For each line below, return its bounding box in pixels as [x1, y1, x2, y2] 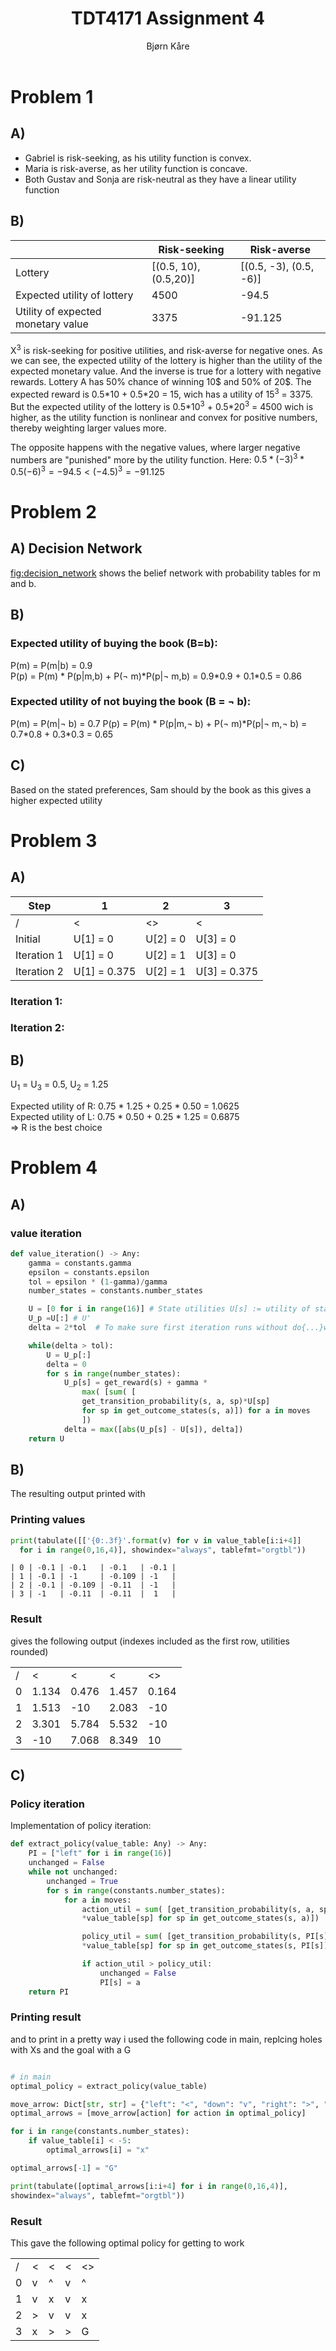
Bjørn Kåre [146, 40, 190, 52]
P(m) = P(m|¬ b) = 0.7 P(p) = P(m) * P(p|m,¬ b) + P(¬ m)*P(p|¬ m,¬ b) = [10, 717, 308, 729]
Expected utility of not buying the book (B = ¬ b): [10, 695, 252, 709]
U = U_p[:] [46, 1350, 92, 1360]
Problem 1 [10, 85, 94, 108]
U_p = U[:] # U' [28, 1313, 92, 1324]
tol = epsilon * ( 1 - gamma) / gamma [28, 1277, 168, 1287]
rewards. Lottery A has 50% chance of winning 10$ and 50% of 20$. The [10, 376, 312, 388]
